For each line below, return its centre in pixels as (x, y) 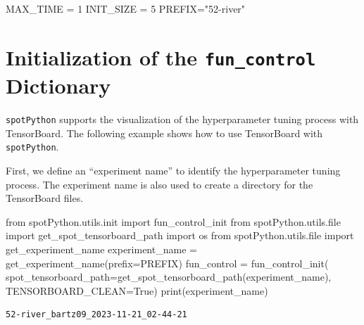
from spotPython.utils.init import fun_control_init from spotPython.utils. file (173, 221)
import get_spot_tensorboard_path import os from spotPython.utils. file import (180, 235)
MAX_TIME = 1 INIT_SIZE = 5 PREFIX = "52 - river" (126, 8)
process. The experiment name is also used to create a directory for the (159, 184)
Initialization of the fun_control (161, 57)
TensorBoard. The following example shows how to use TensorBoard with (164, 133)
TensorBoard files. (45, 198)
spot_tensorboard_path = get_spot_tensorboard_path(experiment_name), (169, 277)
